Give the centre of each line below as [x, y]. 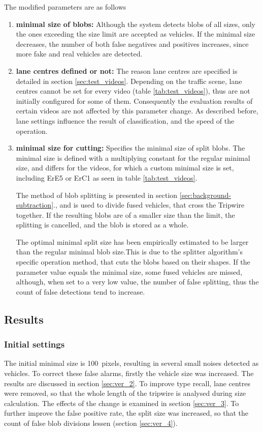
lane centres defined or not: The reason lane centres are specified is [127, 70]
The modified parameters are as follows [65, 7]
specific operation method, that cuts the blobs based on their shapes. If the [133, 262]
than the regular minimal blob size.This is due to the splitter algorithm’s [129, 252]
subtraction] [35, 205]
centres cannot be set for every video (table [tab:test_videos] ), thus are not [133, 91]
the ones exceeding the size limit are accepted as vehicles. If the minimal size [136, 34]
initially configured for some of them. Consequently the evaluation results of [134, 100]
